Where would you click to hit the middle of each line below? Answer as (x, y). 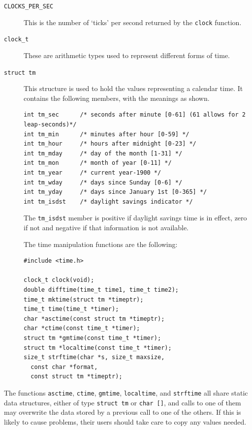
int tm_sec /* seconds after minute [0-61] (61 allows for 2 (135, 115)
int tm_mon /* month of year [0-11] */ (98, 163)
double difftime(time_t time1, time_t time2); (101, 290)
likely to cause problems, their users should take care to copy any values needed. (125, 421)
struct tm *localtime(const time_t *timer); (98, 348)
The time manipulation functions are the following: (101, 244)
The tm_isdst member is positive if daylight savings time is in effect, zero (135, 218)
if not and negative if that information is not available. (106, 227)
